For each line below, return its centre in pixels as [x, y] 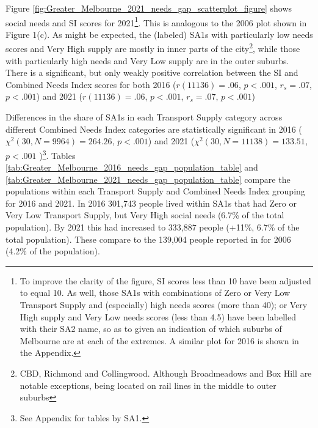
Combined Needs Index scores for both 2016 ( [91, 84]
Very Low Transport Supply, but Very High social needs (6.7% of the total [145, 215]
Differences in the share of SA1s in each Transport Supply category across [144, 117]
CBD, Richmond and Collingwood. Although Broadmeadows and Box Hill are [166, 373]
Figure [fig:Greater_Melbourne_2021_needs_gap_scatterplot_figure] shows [149, 8]
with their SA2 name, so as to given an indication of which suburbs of [151, 329]
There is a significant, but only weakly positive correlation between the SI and [152, 72]
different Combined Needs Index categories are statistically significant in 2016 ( [154, 129]
